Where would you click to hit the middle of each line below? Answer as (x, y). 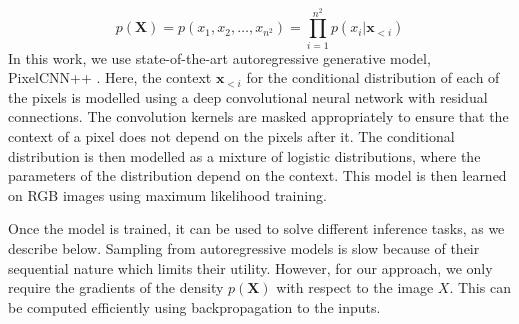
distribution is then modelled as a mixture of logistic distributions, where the (244, 155)
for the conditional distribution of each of (373, 77)
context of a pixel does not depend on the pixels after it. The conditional (231, 136)
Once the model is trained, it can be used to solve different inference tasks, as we (256, 228)
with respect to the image (355, 287)
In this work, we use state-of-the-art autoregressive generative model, (219, 57)
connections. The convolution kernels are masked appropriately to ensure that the (258, 116)
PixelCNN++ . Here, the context (110, 77)
